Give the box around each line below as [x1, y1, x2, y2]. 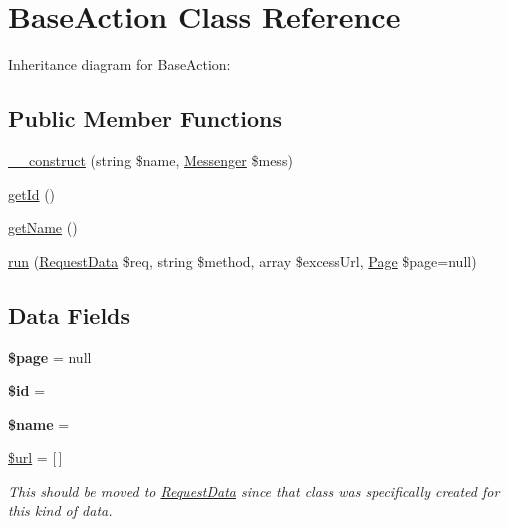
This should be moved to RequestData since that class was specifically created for [8, 480, 500, 501]
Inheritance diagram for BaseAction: [8, 54, 231, 75]
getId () [8, 183, 56, 204]
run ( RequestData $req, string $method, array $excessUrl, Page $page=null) [8, 250, 477, 271]
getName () [8, 217, 78, 238]
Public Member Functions [8, 103, 282, 134]
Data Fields [8, 299, 131, 330]
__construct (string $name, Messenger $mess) [8, 149, 293, 170]
